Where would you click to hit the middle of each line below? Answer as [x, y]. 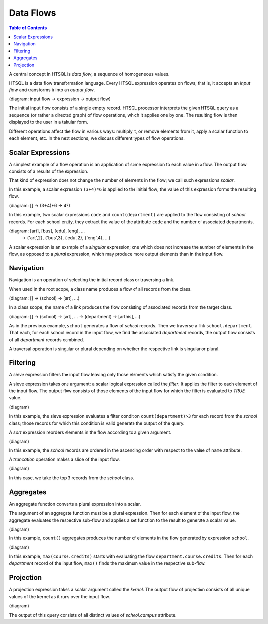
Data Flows [33, 13]
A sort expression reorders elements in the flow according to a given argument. [90, 432]
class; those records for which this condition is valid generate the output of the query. [97, 423]
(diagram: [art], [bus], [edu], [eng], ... [47, 231]
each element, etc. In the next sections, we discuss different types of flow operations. [97, 138]
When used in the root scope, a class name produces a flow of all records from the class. [100, 289]
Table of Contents [28, 28]
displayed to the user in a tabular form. [49, 122]
